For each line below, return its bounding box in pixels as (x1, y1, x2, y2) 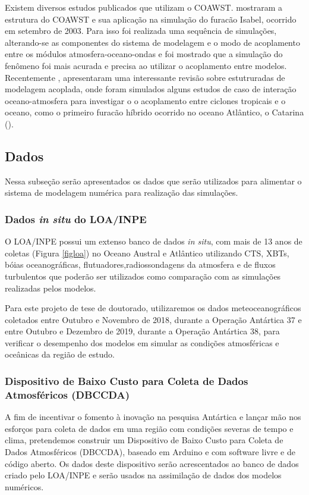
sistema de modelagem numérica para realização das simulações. (5, 186, 238, 199)
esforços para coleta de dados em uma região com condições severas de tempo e (5, 422, 294, 434)
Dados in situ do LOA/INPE (5, 211, 147, 226)
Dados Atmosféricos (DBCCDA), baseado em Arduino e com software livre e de (5, 446, 295, 458)
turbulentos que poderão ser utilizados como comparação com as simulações (5, 270, 281, 282)
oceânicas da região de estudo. (5, 348, 115, 361)
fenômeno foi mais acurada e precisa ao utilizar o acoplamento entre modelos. (5, 59, 287, 71)
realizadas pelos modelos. (5, 281, 96, 294)
